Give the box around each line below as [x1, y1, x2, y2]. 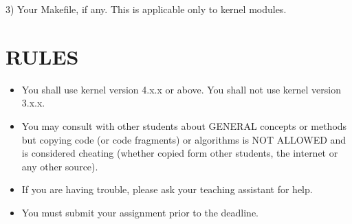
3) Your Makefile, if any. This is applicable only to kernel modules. [5, 2, 287, 16]
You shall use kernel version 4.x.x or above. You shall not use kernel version [21, 82, 342, 96]
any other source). [21, 159, 98, 173]
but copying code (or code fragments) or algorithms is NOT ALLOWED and [21, 132, 346, 146]
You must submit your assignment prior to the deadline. [21, 205, 259, 219]
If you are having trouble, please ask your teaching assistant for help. [21, 182, 313, 197]
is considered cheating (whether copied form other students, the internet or [21, 146, 338, 160]
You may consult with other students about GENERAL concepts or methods [21, 118, 347, 133]
